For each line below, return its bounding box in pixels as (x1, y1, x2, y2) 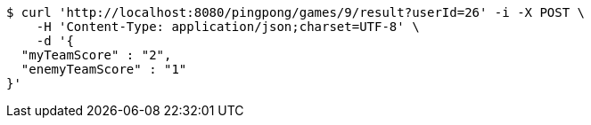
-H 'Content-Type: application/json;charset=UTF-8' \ (36, 20, 420, 34)
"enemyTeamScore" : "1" (21, 62, 187, 76)
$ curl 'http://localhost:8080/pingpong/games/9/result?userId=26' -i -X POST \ (6, 5, 586, 20)
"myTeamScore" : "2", (21, 48, 172, 62)
